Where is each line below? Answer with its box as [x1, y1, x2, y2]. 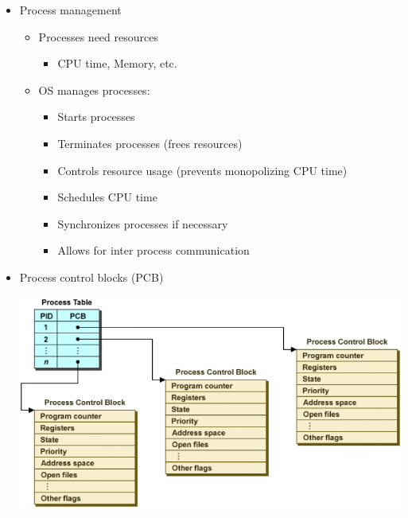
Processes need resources [38, 28, 158, 45]
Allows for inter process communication [57, 242, 250, 259]
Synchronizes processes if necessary [57, 215, 228, 232]
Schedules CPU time [57, 189, 157, 205]
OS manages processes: [38, 81, 150, 98]
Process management [19, 2, 122, 18]
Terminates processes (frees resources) [57, 134, 243, 151]
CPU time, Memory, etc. [57, 55, 177, 72]
